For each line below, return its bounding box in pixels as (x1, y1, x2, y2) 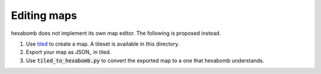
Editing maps (11, 9, 77, 22)
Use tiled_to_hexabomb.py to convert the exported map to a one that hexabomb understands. (26, 57, 265, 64)
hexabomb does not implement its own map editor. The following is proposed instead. (11, 30, 221, 37)
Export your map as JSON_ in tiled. (26, 49, 111, 56)
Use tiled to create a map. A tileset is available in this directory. (26, 40, 180, 47)
